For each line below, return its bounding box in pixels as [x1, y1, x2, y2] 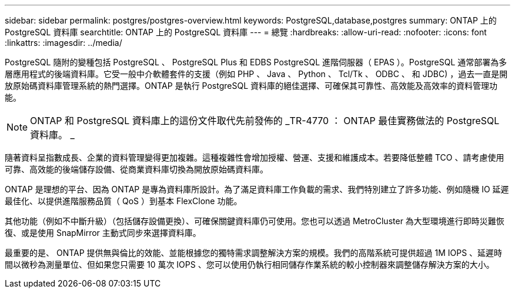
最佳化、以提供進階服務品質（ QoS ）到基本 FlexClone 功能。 [5, 196, 242, 206]
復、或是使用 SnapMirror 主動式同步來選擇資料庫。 [5, 228, 201, 238]
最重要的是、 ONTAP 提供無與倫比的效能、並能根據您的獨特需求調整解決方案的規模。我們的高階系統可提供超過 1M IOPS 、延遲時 [5, 248, 503, 258]
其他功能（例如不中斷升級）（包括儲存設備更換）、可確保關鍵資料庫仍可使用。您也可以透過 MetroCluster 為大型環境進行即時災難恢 [5, 216, 504, 226]
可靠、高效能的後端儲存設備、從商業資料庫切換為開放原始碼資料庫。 [5, 164, 268, 174]
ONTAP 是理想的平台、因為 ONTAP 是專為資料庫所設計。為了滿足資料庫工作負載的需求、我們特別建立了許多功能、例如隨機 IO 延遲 [5, 184, 509, 194]
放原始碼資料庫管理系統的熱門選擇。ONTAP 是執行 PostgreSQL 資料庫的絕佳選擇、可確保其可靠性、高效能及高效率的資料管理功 [5, 81, 497, 91]
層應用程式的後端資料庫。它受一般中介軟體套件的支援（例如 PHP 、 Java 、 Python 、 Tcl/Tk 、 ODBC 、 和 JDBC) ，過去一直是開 [5, 69, 508, 79]
